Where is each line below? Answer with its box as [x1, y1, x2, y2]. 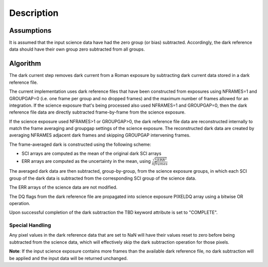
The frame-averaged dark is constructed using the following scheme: [9, 141, 151, 147]
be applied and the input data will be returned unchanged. [9, 255, 128, 261]
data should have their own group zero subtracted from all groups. [9, 46, 145, 52]
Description [9, 7, 59, 18]
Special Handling [9, 222, 52, 229]
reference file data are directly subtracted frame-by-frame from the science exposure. [9, 109, 186, 115]
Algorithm [9, 60, 41, 68]
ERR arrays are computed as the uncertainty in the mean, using [21, 158, 151, 164]
